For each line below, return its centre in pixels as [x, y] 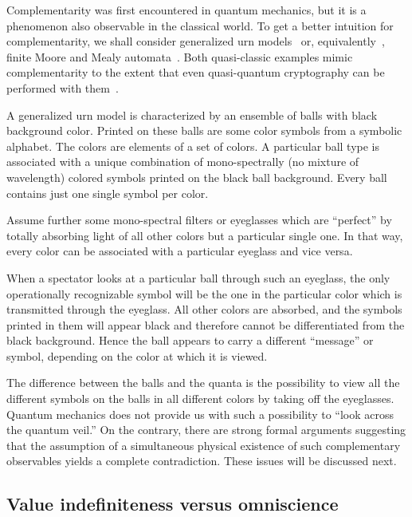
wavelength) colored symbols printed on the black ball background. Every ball [197, 177]
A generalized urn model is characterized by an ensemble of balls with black [192, 114]
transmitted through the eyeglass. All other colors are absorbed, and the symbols [204, 309]
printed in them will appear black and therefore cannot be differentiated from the [206, 324]
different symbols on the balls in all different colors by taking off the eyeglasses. [200, 399]
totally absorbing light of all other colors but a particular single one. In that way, [205, 235]
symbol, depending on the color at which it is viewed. [137, 355]
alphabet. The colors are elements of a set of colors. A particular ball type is [193, 146]
